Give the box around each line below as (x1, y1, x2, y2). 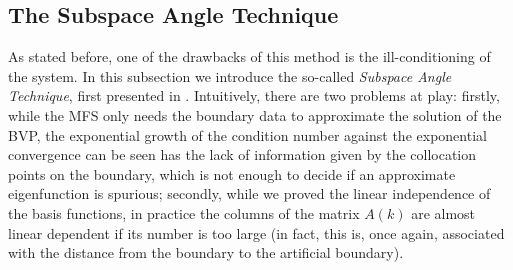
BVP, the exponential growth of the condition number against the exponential (8, 124, 487, 145)
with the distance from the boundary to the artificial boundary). (8, 242, 404, 263)
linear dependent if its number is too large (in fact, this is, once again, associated (8, 222, 505, 243)
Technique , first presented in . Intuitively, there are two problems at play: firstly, (8, 85, 500, 106)
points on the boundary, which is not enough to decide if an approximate (8, 163, 456, 184)
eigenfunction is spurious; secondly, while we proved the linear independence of (8, 183, 491, 204)
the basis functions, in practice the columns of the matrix (8, 202, 360, 223)
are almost (411, 202, 476, 223)
